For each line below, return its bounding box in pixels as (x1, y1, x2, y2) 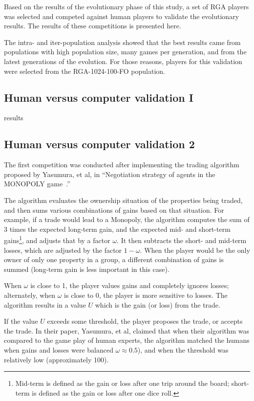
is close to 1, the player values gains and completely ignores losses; (30, 280, 229, 290)
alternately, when (4, 290, 56, 300)
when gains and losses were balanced (4, 344, 113, 355)
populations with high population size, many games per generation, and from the (4, 46, 247, 57)
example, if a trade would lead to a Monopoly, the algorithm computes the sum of (4, 214, 250, 224)
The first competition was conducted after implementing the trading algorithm (4, 159, 239, 170)
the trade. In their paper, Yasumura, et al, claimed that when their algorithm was (4, 325, 250, 335)
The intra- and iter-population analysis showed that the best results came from (4, 37, 241, 47)
